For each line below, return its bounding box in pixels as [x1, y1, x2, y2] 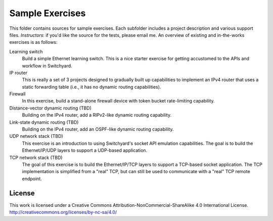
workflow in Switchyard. [22, 63, 73, 69]
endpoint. [22, 176, 42, 182]
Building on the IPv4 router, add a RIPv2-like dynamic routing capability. [22, 112, 172, 118]
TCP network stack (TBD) [9, 154, 63, 160]
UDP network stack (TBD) [9, 133, 63, 139]
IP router [9, 70, 28, 76]
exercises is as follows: [9, 39, 58, 45]
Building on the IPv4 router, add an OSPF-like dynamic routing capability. [22, 126, 174, 132]
